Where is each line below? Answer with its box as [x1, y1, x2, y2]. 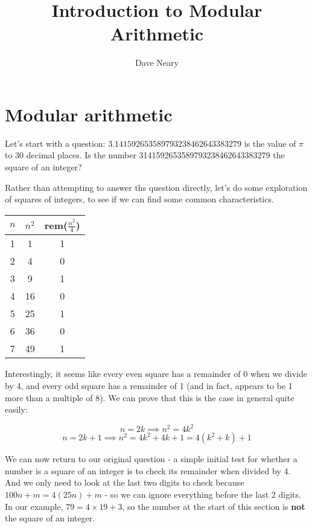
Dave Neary [135, 56, 179, 69]
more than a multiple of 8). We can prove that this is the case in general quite [5, 391, 294, 404]
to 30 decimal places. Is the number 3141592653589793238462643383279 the [5, 149, 285, 161]
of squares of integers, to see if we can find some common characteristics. [5, 193, 274, 205]
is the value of [244, 137, 296, 149]
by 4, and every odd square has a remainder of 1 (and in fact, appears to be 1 [5, 379, 293, 391]
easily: [5, 403, 28, 416]
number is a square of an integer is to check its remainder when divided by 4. [5, 464, 291, 477]
